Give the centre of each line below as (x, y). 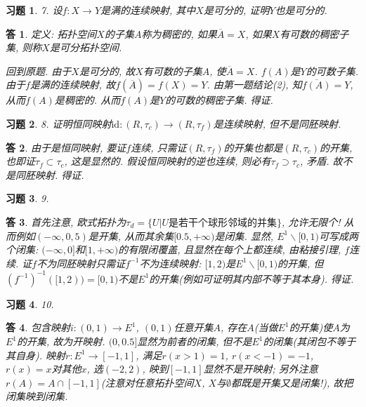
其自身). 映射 (36, 355)
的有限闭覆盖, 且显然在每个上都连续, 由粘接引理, (230, 249)
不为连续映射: (170, 263)
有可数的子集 (172, 71)
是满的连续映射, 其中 (148, 10)
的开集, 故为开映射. (61, 341)
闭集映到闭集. (37, 396)
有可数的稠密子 (314, 33)
